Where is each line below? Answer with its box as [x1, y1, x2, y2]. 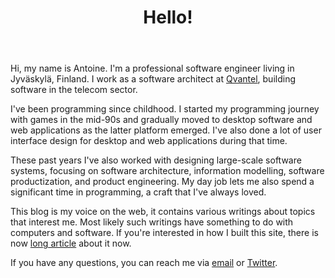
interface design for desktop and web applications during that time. [10, 135, 288, 147]
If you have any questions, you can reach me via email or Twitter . [10, 257, 278, 269]
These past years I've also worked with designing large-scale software [10, 154, 302, 166]
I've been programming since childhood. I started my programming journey [10, 103, 320, 115]
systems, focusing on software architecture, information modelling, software [10, 165, 325, 177]
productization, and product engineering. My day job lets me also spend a [10, 176, 315, 188]
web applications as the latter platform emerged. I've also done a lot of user [10, 124, 322, 136]
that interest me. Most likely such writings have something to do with [10, 216, 294, 228]
